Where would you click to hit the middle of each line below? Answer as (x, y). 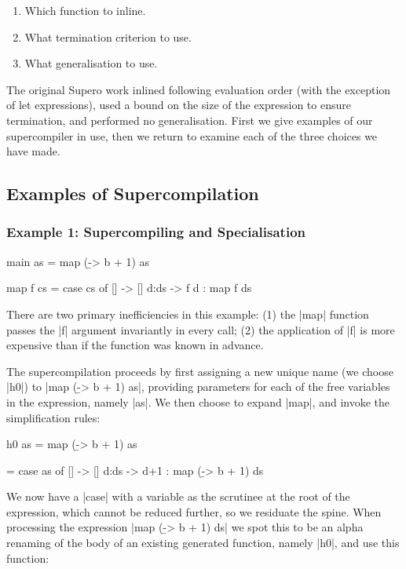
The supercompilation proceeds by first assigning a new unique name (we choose (200, 371)
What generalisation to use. (91, 63)
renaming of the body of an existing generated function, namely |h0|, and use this (203, 543)
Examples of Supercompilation (133, 193)
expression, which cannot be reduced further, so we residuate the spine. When (194, 511)
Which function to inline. (85, 10)
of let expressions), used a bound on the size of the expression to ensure (179, 105)
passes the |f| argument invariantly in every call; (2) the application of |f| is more (201, 329)
